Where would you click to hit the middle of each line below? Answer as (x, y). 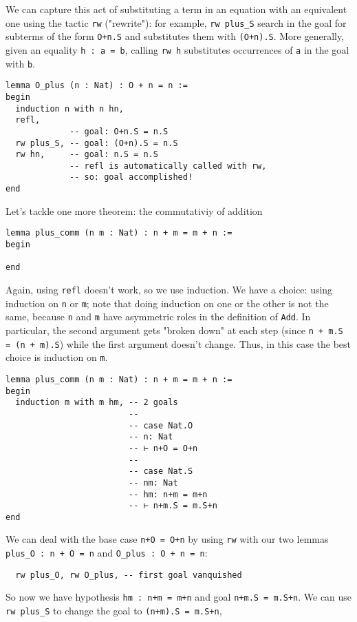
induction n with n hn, (69, 108)
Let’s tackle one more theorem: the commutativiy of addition (134, 210)
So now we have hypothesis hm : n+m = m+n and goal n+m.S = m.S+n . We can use (179, 597)
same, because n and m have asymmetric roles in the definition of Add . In (158, 317)
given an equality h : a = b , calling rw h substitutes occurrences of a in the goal (177, 49)
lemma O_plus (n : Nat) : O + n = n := (97, 86)
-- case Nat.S (161, 471)
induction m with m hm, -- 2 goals (97, 403)
